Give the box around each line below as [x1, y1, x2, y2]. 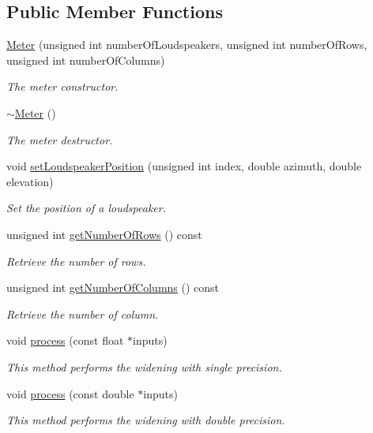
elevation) [6, 173, 54, 189]
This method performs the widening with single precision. [6, 358, 282, 375]
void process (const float [6, 332, 124, 349]
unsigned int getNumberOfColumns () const [6, 279, 220, 296]
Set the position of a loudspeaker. [6, 200, 166, 216]
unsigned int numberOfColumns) [6, 51, 165, 68]
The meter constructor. [6, 78, 119, 95]
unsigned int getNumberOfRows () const [6, 226, 202, 242]
